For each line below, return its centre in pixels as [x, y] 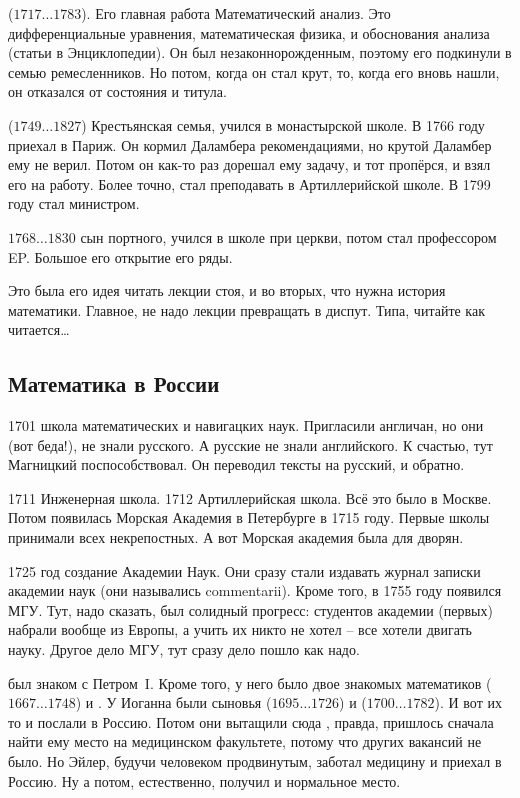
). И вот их [468, 702]
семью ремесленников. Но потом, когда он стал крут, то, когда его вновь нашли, [254, 71]
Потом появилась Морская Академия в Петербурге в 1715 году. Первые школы [249, 517]
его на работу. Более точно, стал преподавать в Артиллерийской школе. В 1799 [249, 183]
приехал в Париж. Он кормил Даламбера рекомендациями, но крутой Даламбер [250, 144]
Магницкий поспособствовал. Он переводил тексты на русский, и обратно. [236, 464]
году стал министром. [74, 203]
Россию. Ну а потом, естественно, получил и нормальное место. [204, 780]
